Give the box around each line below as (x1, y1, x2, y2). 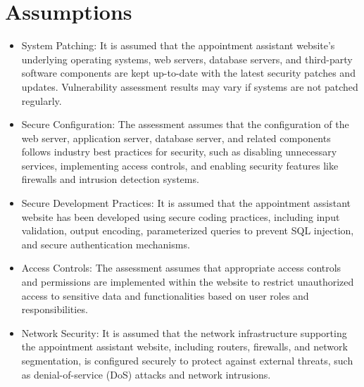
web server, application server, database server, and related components (21, 130, 331, 145)
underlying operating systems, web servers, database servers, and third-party (21, 51, 353, 66)
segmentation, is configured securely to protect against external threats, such (21, 353, 353, 367)
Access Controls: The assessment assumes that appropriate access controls (21, 260, 341, 275)
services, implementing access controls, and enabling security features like (21, 158, 339, 172)
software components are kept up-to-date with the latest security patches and (21, 65, 356, 80)
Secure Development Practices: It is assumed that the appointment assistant (21, 196, 351, 210)
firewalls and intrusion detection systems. (21, 172, 199, 186)
